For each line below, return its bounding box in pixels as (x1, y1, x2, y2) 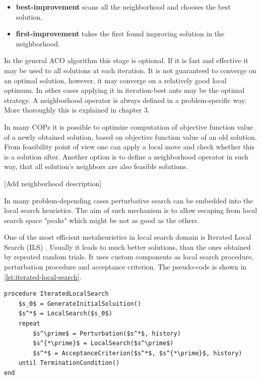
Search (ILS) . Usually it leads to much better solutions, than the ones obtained (4, 241, 251, 252)
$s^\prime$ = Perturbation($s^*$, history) (33, 330, 181, 337)
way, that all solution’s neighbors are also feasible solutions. (4, 161, 188, 172)
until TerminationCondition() (18, 359, 120, 367)
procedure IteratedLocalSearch (4, 290, 109, 298)
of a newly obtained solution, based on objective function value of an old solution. (4, 131, 257, 142)
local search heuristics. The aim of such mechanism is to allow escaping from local (4, 205, 257, 215)
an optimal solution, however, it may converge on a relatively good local (4, 75, 227, 85)
